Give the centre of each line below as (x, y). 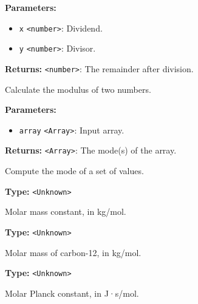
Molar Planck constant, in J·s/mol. (72, 293)
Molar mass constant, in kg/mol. (66, 211)
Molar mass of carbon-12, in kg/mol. (73, 252)
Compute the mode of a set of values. (74, 171)
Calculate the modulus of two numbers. (78, 89)
